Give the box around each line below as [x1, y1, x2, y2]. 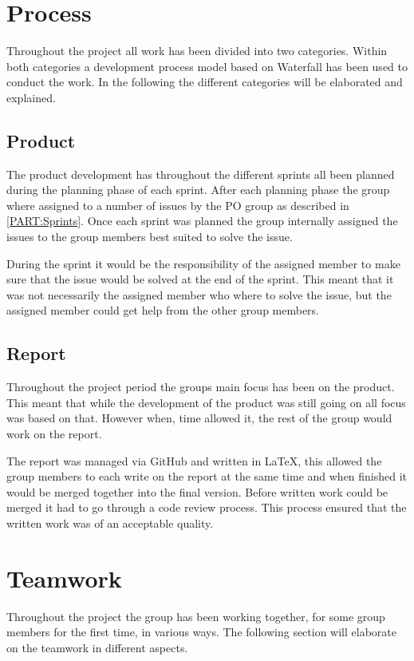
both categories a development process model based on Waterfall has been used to [6, 57, 408, 74]
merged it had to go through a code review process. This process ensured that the [6, 499, 407, 516]
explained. [6, 89, 56, 105]
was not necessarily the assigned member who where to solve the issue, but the [6, 286, 392, 303]
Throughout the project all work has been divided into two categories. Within [6, 42, 388, 59]
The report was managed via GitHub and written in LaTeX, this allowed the [6, 452, 382, 469]
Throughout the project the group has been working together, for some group [6, 608, 385, 624]
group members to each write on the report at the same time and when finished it [6, 468, 408, 485]
